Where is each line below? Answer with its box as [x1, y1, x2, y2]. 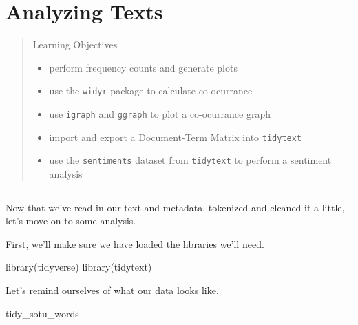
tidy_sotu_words [6, 306, 79, 320]
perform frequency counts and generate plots [49, 60, 238, 74]
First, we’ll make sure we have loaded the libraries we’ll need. [6, 236, 264, 251]
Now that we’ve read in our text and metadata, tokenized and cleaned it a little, [6, 200, 345, 214]
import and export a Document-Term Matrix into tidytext [49, 129, 302, 144]
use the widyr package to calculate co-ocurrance [49, 83, 253, 98]
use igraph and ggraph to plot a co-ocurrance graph [49, 106, 271, 120]
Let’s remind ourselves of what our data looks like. [6, 282, 219, 297]
